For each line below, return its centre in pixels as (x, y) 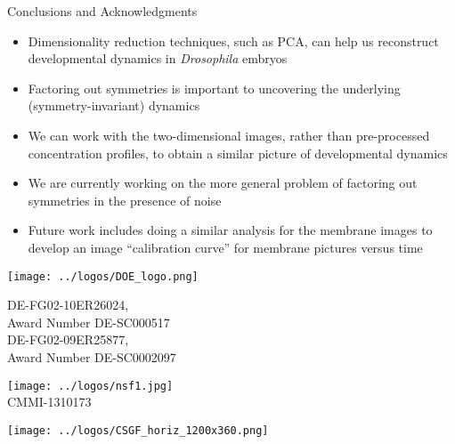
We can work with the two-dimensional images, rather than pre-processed (229, 135)
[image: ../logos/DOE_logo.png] (103, 276)
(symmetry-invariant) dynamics (114, 105)
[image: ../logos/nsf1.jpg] (90, 386)
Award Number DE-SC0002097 (92, 356)
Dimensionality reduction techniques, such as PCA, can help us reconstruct (233, 40)
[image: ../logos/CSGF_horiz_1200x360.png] (138, 430)
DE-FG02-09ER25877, (68, 339)
